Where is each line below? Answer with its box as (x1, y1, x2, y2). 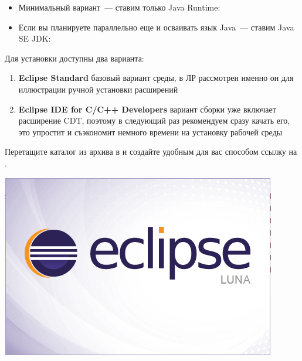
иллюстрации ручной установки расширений (18, 83, 178, 95)
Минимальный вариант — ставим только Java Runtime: (18, 1, 220, 13)
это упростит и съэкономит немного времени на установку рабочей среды (18, 125, 283, 138)
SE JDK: (18, 32, 51, 45)
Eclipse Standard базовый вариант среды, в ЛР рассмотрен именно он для (18, 71, 294, 84)
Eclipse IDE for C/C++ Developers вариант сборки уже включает (18, 103, 276, 115)
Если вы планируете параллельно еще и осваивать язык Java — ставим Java (18, 21, 294, 33)
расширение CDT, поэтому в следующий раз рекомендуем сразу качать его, (18, 114, 290, 127)
